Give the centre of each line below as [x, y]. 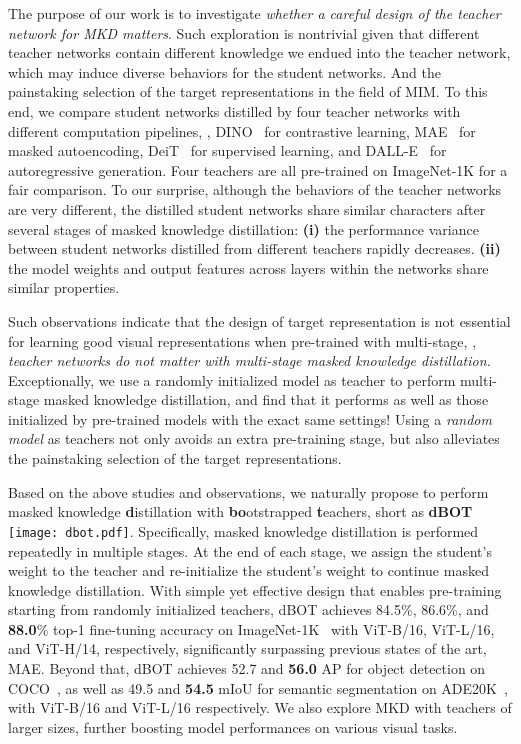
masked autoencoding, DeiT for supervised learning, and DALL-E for [227, 150]
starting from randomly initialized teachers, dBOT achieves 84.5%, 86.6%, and [248, 609]
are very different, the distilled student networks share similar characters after [247, 208]
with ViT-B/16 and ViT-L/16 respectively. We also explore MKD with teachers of [260, 707]
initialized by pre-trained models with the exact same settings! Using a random [250, 418]
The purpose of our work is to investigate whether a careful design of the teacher [254, 13]
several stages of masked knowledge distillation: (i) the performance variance [243, 228]
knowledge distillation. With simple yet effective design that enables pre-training [255, 589]
